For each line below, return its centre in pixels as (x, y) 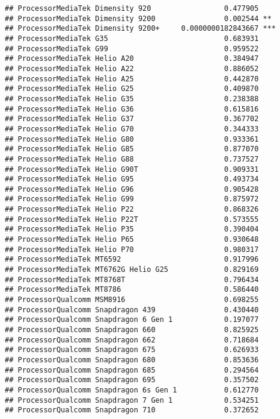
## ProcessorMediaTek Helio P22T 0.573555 (132, 219)
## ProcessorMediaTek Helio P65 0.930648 (132, 240)
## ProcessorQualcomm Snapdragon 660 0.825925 (132, 330)
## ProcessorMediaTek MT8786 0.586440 (132, 290)
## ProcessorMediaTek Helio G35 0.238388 (132, 99)
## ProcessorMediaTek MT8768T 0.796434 (132, 279)
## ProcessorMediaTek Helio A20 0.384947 (132, 59)
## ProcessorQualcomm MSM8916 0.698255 (132, 300)
